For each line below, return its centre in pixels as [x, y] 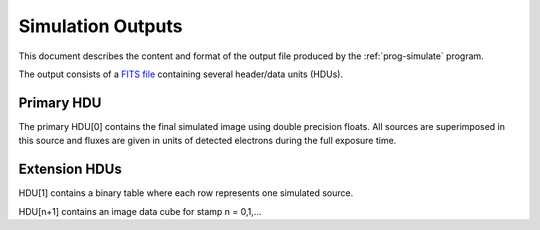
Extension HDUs [70, 169]
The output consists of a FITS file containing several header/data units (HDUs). [181, 74]
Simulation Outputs [100, 26]
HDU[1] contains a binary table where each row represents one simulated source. [186, 193]
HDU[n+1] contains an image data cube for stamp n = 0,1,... [140, 211]
